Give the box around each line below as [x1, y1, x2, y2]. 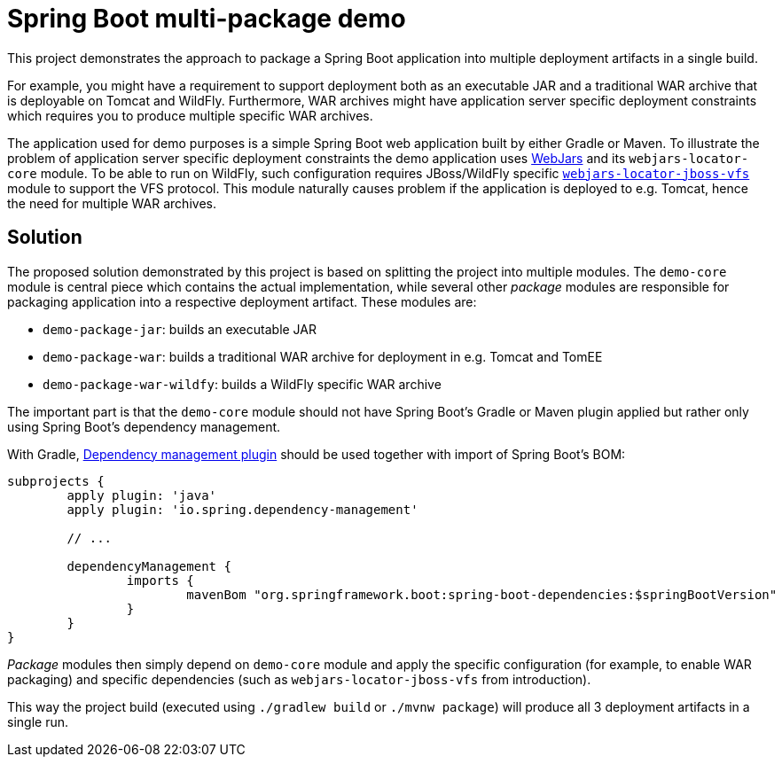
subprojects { [7, 473, 105, 488]
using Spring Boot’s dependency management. [7, 418, 281, 434]
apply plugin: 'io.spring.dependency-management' [66, 502, 418, 517]
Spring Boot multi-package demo [7, 4, 406, 34]
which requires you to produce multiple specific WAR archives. [7, 107, 373, 123]
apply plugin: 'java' [66, 487, 217, 503]
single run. [7, 713, 68, 729]
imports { [126, 573, 194, 588]
